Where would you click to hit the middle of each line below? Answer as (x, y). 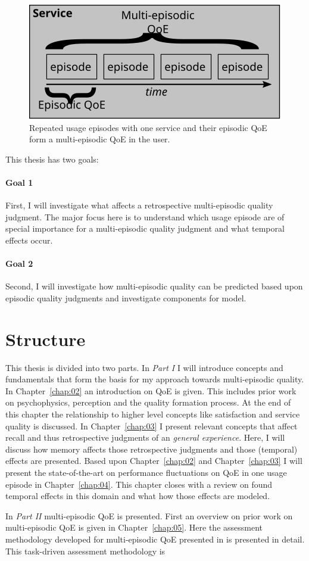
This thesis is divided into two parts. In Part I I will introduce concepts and (144, 367)
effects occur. (29, 240)
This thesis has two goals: (52, 159)
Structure (46, 339)
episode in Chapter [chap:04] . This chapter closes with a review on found (139, 484)
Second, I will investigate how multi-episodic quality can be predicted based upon (154, 286)
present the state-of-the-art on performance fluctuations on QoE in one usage (146, 472)
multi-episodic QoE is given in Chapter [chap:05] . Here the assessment (134, 527)
